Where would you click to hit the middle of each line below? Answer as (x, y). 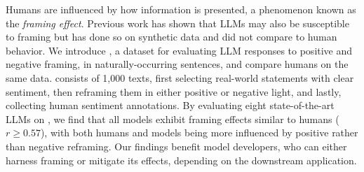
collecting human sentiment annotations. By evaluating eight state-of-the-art (170, 105)
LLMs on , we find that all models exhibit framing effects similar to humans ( (173, 119)
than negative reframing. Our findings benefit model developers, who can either (176, 146)
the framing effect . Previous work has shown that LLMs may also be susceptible (177, 23)
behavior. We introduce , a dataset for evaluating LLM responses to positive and (179, 50)
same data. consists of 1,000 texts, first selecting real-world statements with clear (180, 77)
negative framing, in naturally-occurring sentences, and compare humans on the (177, 64)
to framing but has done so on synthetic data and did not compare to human (171, 37)
